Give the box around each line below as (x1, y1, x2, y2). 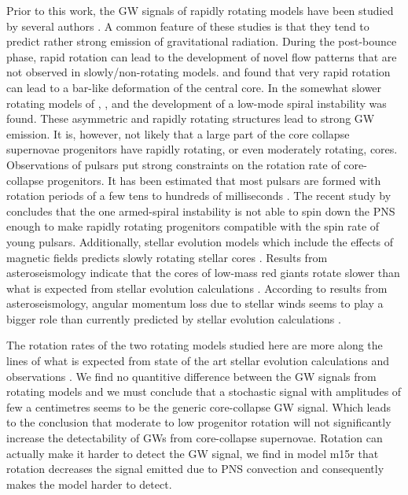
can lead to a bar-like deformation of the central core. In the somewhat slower (6, 79, 382, 95)
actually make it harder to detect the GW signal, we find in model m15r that (6, 445, 379, 461)
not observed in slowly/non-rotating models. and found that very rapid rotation (6, 64, 391, 80)
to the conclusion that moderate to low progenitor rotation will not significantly (6, 414, 391, 430)
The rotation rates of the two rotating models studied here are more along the (6, 337, 383, 353)
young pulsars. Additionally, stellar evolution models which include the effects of (6, 233, 394, 249)
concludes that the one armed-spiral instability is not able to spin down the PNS (6, 202, 395, 219)
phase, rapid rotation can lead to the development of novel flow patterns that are (6, 48, 397, 65)
